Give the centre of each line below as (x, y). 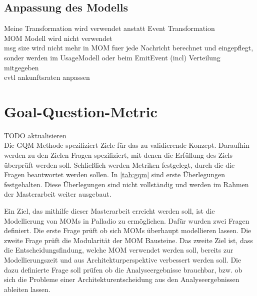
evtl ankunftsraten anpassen (47, 77)
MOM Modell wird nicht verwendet (58, 38)
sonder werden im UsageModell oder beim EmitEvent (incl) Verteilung (112, 57)
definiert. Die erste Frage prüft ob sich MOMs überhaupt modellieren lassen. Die (128, 230)
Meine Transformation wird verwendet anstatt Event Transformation (109, 28)
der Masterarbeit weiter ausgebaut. (58, 194)
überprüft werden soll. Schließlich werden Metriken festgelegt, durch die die (119, 164)
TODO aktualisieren (35, 135)
